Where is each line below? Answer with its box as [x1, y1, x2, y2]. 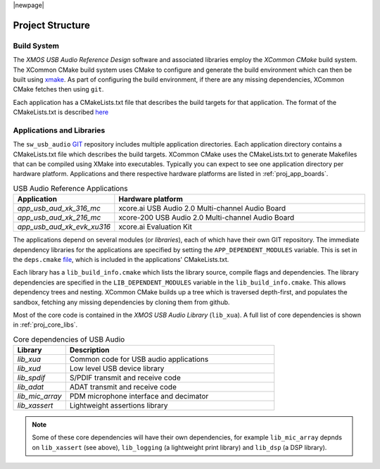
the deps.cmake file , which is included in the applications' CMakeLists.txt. [13, 255, 229, 263]
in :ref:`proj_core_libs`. [13, 320, 78, 329]
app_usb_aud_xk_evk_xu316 [17, 222, 111, 232]
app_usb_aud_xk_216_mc [17, 213, 101, 223]
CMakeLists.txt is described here [13, 108, 109, 116]
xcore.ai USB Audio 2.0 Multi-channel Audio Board [118, 204, 286, 213]
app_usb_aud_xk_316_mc [17, 204, 101, 213]
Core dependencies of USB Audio [13, 334, 125, 344]
